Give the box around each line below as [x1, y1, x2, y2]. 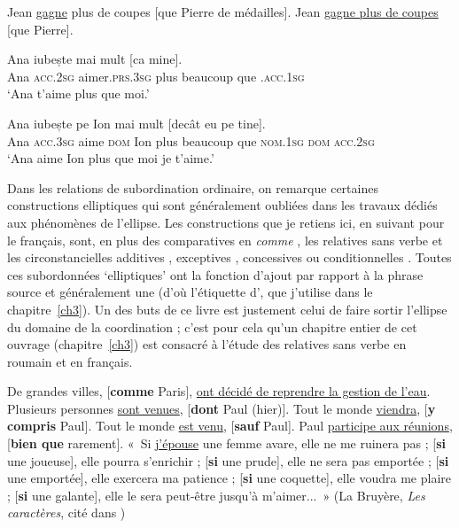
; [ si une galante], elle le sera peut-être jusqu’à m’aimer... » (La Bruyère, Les [7, 485, 425, 504]
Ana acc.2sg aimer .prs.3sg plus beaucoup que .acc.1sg [7, 66, 305, 85]
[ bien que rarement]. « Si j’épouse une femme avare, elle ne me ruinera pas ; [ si [7, 434, 446, 453]
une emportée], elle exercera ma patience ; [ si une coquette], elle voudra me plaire [7, 469, 451, 487]
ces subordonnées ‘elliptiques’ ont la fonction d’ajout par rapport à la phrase [7, 265, 424, 283]
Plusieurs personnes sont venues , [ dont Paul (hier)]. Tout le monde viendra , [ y [7, 399, 436, 417]
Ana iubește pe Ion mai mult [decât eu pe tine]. [7, 113, 266, 132]
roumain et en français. [7, 352, 133, 370]
